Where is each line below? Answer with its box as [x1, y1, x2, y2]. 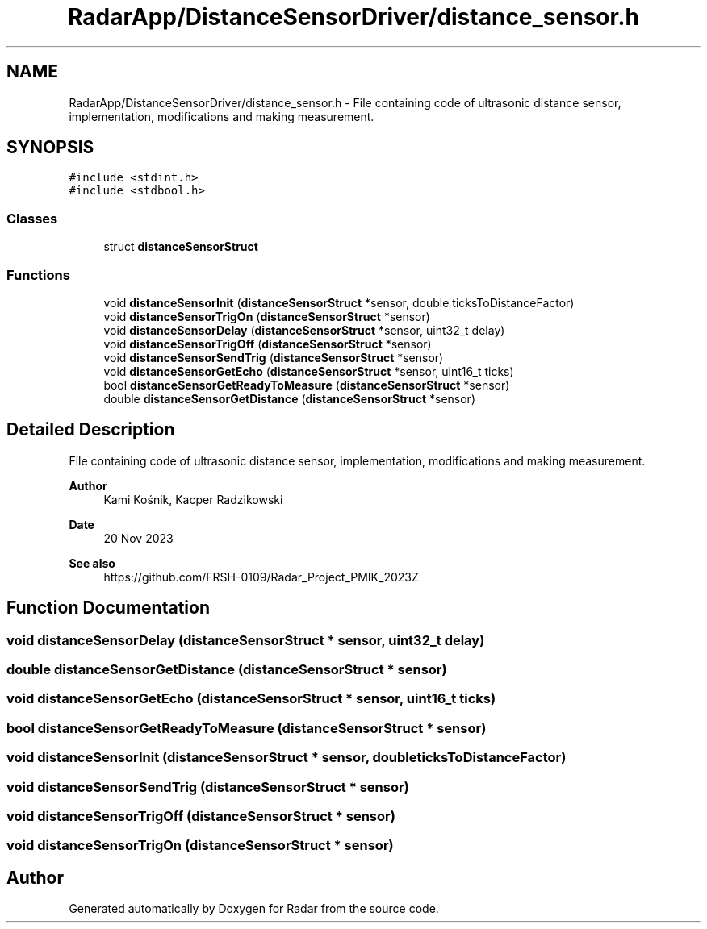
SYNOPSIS [6, 137, 94, 158]
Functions [6, 266, 70, 283]
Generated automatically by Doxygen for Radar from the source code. [69, 902, 439, 916]
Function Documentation [6, 598, 210, 619]
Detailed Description [6, 419, 175, 440]
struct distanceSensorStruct [103, 240, 258, 254]
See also [69, 556, 115, 570]
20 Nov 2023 [103, 531, 174, 545]
